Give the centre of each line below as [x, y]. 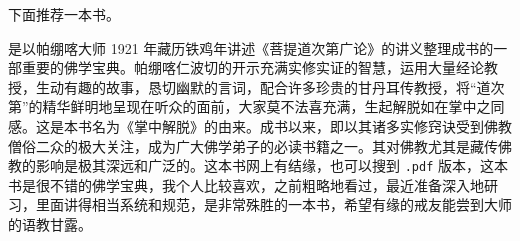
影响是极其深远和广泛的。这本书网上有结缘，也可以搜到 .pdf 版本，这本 [271, 165]
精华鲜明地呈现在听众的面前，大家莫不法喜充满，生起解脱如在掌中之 [266, 106]
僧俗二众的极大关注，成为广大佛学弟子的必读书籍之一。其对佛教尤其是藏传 [253, 145]
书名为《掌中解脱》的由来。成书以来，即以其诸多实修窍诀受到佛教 [294, 125]
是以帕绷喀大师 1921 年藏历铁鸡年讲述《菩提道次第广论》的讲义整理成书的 [251, 47]
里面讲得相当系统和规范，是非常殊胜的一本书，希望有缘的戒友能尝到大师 [273, 204]
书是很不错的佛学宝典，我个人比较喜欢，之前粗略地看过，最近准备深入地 [246, 184]
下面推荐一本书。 [64, 14]
